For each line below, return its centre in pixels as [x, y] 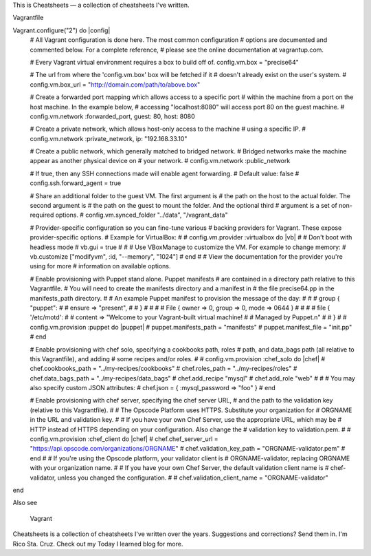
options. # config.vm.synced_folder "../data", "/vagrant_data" [142, 215]
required [42, 215]
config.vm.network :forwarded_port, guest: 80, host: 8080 [112, 116]
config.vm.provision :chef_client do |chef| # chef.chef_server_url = [124, 439]
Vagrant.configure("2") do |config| [61, 30]
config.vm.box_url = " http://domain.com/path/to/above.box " [115, 84]
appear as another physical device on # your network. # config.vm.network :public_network [160, 161]
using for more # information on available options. [100, 266]
